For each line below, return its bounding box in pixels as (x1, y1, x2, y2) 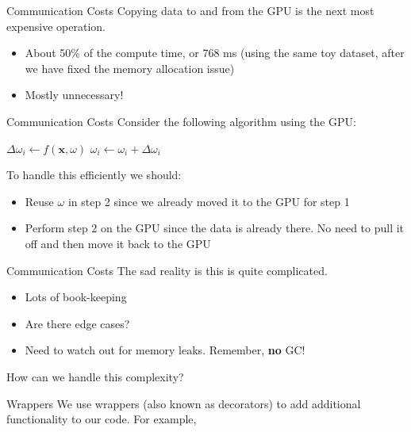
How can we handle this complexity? (6, 368, 184, 384)
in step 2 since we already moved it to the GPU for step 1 (67, 193, 350, 209)
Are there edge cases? (25, 315, 130, 331)
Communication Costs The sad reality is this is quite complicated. (6, 262, 328, 278)
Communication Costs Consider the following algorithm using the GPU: (6, 113, 356, 129)
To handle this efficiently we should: (6, 166, 182, 183)
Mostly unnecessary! (25, 86, 124, 103)
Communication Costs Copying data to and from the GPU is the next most (6, 2, 375, 18)
